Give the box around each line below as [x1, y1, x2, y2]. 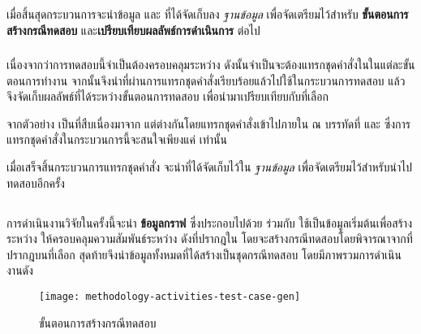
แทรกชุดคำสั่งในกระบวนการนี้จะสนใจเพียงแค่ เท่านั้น [6, 131, 227, 148]
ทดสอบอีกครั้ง [6, 174, 65, 191]
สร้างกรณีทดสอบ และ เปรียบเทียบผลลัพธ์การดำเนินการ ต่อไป [6, 21, 260, 38]
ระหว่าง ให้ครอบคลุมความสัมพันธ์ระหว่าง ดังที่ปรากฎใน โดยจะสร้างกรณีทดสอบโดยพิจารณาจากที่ [6, 230, 413, 247]
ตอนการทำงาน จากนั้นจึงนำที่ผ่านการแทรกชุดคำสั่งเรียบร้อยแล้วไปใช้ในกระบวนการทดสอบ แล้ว [6, 72, 406, 89]
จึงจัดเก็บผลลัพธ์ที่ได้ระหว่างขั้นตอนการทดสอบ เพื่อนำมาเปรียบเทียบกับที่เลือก [6, 88, 329, 105]
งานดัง [6, 262, 33, 279]
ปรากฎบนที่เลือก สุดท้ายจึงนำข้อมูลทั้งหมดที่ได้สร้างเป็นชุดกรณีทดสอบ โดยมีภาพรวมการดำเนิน [6, 245, 402, 262]
